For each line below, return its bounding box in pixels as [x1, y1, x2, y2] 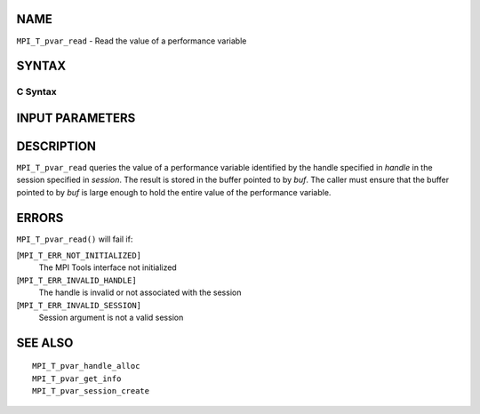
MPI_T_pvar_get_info [32, 373, 122, 384]
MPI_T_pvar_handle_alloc [32, 361, 140, 371]
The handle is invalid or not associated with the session [38, 287, 242, 298]
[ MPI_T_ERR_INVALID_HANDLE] [16, 275, 137, 285]
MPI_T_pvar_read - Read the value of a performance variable [16, 36, 247, 46]
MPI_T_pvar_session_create [32, 386, 150, 396]
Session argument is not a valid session [38, 312, 184, 323]
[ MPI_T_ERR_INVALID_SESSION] [16, 299, 142, 310]
